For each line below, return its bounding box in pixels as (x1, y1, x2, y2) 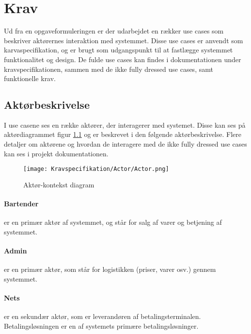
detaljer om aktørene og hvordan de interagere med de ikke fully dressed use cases (4, 139, 247, 149)
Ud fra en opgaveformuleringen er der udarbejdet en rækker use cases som (4, 26, 224, 36)
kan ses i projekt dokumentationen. (4, 148, 109, 158)
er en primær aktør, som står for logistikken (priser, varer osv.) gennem (4, 264, 216, 274)
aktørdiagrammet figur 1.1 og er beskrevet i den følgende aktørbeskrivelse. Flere (4, 129, 241, 139)
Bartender (4, 199, 39, 209)
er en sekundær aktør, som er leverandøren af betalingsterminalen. (4, 311, 201, 321)
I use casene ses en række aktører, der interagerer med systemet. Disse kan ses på (4, 119, 246, 130)
